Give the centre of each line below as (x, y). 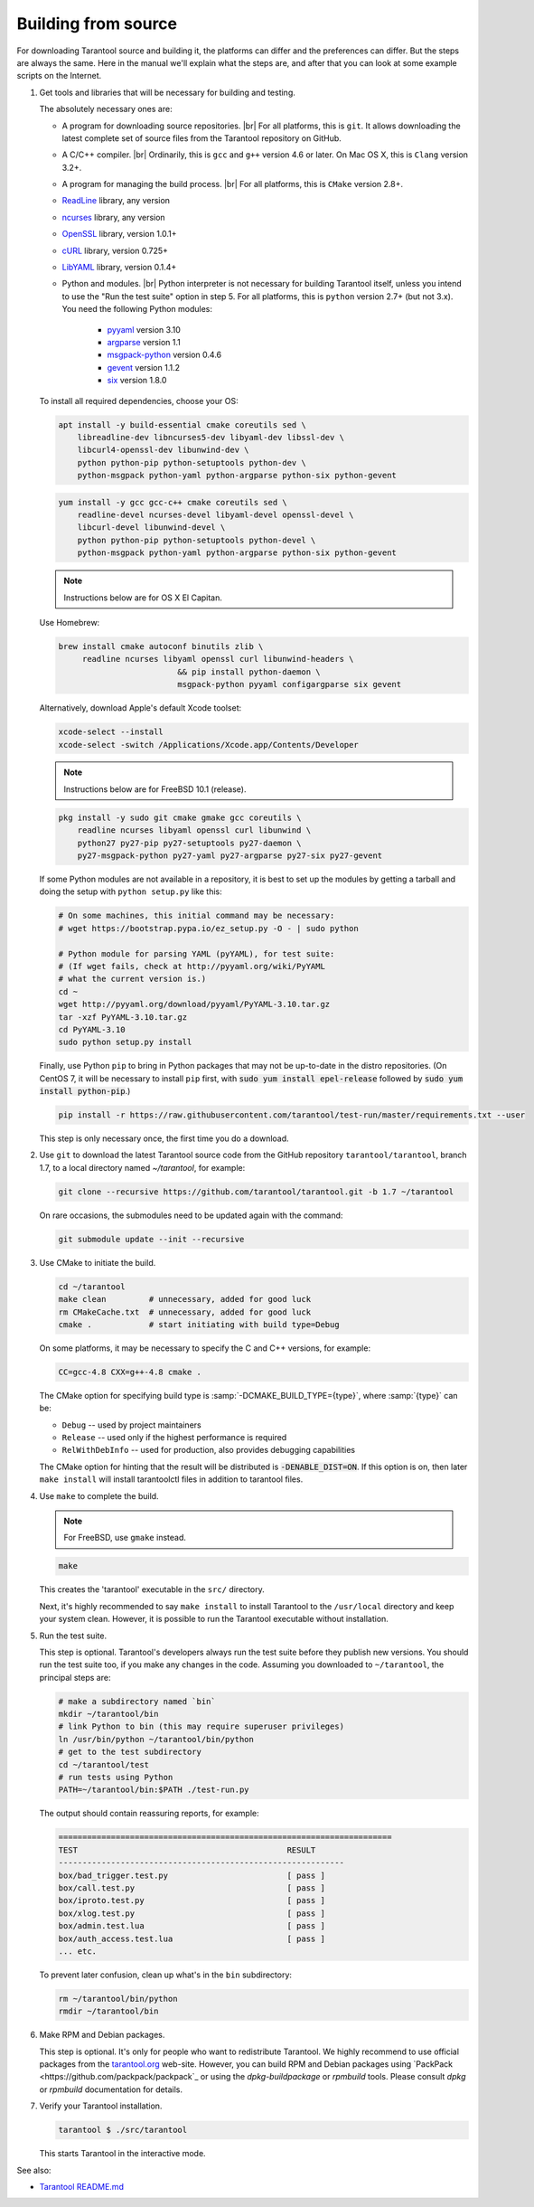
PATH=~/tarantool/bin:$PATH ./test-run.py (154, 1790)
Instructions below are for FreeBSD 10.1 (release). (155, 789)
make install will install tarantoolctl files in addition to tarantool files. (171, 1479)
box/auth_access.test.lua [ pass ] (192, 1938)
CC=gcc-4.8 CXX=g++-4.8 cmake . (130, 1372)
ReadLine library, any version (116, 201)
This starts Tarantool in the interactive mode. (123, 2154)
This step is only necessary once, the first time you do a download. (164, 1138)
